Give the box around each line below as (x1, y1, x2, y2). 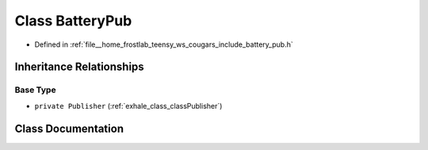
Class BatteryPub (14, 12, 132, 29)
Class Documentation (14, 121, 124, 135)
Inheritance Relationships (14, 60, 144, 74)
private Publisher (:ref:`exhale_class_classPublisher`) (34, 101, 223, 110)
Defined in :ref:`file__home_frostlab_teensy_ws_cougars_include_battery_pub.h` (34, 40, 293, 49)
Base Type (14, 84, 56, 95)
